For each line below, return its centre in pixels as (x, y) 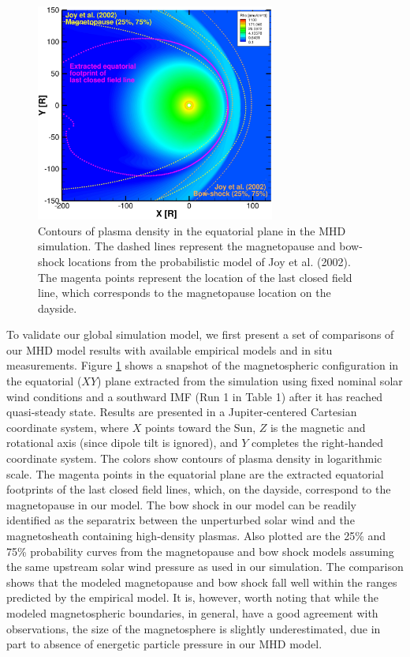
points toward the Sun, (200, 427)
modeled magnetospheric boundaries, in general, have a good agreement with (192, 612)
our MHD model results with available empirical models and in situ (170, 349)
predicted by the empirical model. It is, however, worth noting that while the (192, 597)
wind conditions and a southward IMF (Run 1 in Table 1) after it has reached (195, 396)
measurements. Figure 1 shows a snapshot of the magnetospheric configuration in (203, 365)
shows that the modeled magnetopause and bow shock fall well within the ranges (202, 582)
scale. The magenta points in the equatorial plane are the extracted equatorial (195, 473)
